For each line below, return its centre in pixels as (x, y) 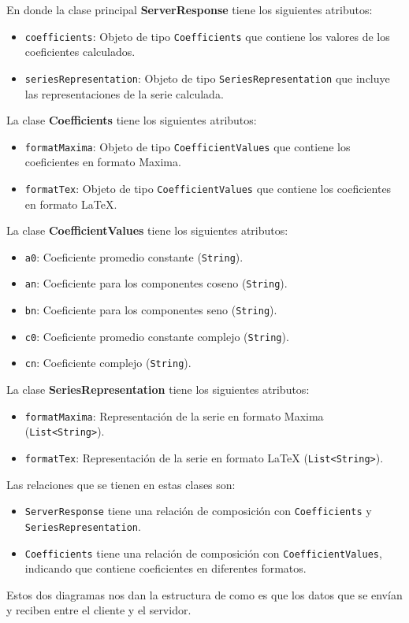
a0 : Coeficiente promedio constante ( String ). (134, 256)
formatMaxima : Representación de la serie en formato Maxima (174, 415)
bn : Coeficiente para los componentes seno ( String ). (151, 310)
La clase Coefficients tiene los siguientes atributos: (132, 120)
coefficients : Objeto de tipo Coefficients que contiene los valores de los (207, 36)
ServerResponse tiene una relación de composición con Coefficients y (198, 511)
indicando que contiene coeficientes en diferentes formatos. (165, 568)
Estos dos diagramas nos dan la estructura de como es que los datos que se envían (204, 594)
